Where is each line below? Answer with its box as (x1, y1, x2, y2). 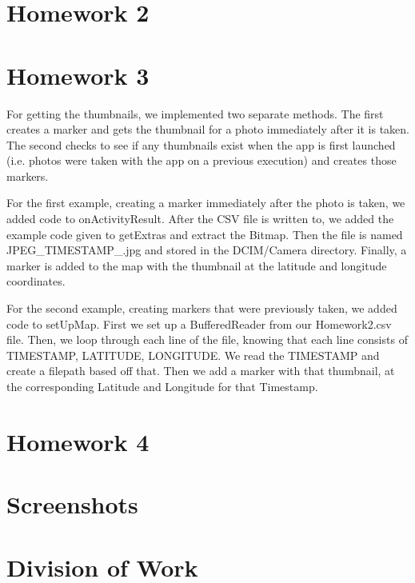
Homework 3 (6, 58, 150, 91)
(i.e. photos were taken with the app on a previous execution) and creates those (6, 152, 397, 169)
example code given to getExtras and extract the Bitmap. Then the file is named (6, 226, 403, 242)
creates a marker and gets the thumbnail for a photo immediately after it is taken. (6, 121, 410, 138)
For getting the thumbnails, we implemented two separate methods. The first (6, 105, 384, 122)
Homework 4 (6, 425, 150, 457)
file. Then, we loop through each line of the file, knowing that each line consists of (6, 331, 408, 348)
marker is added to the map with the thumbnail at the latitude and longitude (6, 257, 387, 274)
